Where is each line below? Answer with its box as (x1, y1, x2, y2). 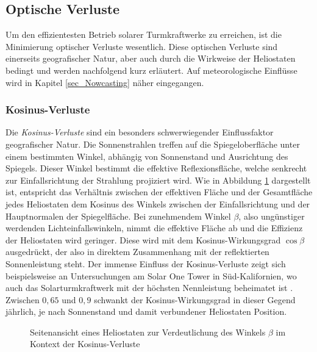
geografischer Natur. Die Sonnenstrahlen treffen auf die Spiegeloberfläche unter (5, 137, 300, 150)
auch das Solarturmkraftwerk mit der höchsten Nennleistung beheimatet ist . (5, 281, 293, 294)
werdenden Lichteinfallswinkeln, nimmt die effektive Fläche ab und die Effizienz (5, 221, 303, 234)
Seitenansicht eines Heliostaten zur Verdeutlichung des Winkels (30, 325, 266, 338)
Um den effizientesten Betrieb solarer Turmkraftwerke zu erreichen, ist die (5, 28, 282, 41)
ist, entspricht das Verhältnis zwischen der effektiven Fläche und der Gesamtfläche (5, 185, 313, 198)
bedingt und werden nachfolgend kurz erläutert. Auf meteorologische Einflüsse (5, 63, 297, 76)
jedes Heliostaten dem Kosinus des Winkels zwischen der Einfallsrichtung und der (5, 197, 310, 210)
